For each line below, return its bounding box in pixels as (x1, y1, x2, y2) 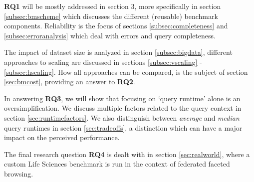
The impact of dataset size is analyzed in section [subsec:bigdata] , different (4, 47, 233, 57)
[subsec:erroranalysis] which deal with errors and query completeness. (4, 30, 216, 40)
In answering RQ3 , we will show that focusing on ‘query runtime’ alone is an (4, 93, 241, 103)
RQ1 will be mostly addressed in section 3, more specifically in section (4, 1, 221, 11)
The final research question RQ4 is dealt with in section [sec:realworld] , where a (4, 149, 250, 159)
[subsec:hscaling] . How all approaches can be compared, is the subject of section (4, 66, 248, 77)
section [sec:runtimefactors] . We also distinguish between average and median (4, 112, 240, 123)
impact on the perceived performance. (4, 132, 120, 143)
